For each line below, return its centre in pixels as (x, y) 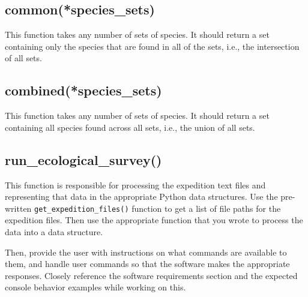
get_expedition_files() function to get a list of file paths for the (158, 208)
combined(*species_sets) (83, 90)
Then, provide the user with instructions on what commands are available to (146, 252)
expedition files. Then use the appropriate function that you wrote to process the (154, 220)
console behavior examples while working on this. (95, 287)
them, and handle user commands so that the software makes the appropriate (147, 264)
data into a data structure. (54, 232)
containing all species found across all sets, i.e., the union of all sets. (130, 127)
